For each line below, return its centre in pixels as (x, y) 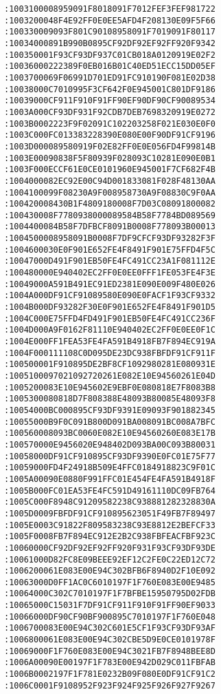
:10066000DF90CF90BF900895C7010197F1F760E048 (110, 617)
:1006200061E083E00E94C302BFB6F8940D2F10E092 (110, 571)
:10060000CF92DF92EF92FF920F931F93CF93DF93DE (110, 548)
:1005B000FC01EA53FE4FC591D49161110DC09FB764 (110, 491)
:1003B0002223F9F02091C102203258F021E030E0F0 (110, 124)
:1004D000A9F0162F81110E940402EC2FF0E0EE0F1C (110, 330)
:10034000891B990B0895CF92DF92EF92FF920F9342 (110, 43)
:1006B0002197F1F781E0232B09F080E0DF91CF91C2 (110, 674)
